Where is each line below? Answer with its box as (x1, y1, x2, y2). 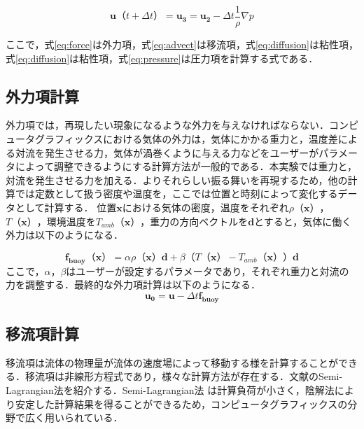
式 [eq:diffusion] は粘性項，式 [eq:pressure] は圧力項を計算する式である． (6, 50, 318, 65)
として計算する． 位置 (15, 200, 117, 215)
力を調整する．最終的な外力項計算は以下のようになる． (6, 277, 260, 292)
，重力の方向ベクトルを (140, 213, 248, 228)
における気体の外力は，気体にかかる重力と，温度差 (103, 132, 338, 146)
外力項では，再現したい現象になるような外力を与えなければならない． (6, 118, 329, 132)
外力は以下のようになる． (6, 227, 123, 242)
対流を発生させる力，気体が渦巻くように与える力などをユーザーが (15, 145, 319, 160)
